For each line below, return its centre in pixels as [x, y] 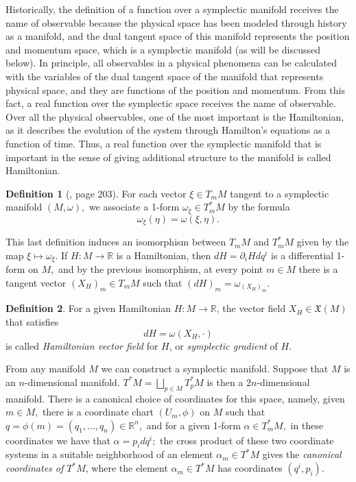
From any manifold [46, 369]
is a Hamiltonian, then [164, 255]
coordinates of [35, 468]
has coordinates [250, 468]
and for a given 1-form [193, 425]
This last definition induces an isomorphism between [116, 242]
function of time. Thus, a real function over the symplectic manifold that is [164, 143]
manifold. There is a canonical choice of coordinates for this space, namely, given [175, 398]
